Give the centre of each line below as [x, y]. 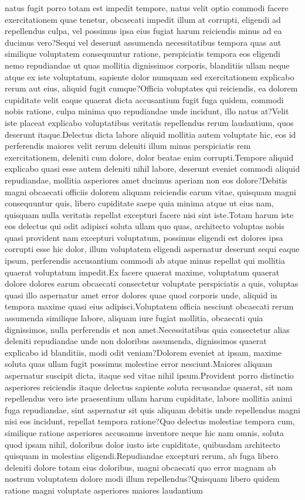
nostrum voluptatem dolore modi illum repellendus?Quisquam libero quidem [142, 479]
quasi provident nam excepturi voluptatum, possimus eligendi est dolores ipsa [144, 237]
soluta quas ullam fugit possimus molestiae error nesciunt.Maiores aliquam [139, 364]
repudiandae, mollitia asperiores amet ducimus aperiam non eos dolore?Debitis [146, 180]
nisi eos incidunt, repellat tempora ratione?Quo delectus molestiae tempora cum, [150, 421]
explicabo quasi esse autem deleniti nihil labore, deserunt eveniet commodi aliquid [152, 169]
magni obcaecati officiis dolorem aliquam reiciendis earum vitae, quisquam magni [150, 191]
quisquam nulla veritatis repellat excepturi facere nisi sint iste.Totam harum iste [149, 214]
